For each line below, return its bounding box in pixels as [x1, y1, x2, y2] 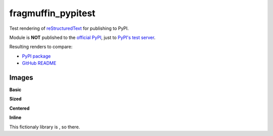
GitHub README [22, 60, 57, 66]
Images [9, 73, 33, 82]
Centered [9, 105, 30, 111]
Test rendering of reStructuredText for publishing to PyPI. [9, 25, 129, 31]
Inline [9, 114, 22, 121]
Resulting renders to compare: [9, 43, 73, 50]
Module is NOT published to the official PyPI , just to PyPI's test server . [9, 34, 156, 40]
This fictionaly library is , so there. [9, 124, 80, 130]
